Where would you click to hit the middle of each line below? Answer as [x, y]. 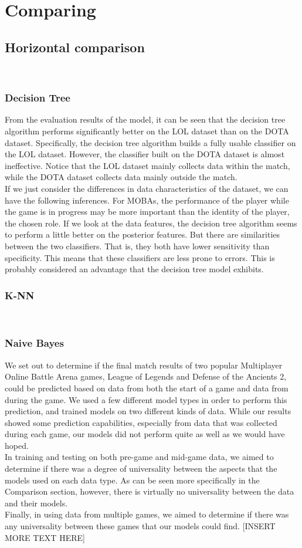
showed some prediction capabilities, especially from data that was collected [141, 422]
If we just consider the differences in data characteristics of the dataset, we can [147, 188]
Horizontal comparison [75, 47]
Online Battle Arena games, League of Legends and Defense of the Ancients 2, [146, 376]
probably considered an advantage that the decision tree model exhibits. [134, 269]
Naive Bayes [34, 343]
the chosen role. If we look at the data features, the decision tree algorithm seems [151, 223]
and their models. [36, 503]
